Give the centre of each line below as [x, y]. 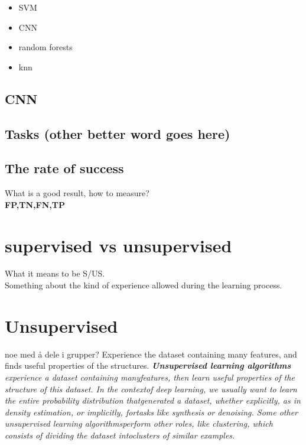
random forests [45, 47]
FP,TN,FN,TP [35, 204]
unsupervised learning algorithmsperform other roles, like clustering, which [139, 423]
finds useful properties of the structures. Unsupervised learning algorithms [148, 366]
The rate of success [64, 168]
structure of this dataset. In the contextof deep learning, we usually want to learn [151, 389]
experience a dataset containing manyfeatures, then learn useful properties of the [150, 377]
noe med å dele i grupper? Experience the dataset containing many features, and [151, 354]
